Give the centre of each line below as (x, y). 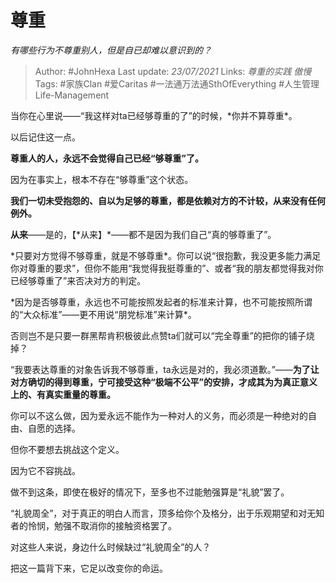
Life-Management (72, 95)
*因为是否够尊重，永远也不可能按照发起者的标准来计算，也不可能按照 (153, 302)
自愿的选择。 (54, 428)
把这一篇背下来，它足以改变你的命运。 (89, 568)
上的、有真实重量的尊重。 (63, 394)
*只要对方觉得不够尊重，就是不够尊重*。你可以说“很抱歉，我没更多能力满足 (166, 255)
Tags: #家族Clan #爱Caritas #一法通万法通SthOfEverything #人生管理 (177, 83)
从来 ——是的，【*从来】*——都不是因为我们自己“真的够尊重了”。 (143, 234)
